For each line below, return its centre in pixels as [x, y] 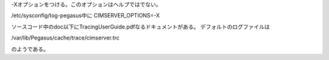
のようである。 [30, 49]
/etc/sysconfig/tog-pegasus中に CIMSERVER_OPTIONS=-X [86, 16]
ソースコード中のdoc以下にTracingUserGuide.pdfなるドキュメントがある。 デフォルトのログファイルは [141, 27]
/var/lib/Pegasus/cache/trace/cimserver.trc [65, 38]
